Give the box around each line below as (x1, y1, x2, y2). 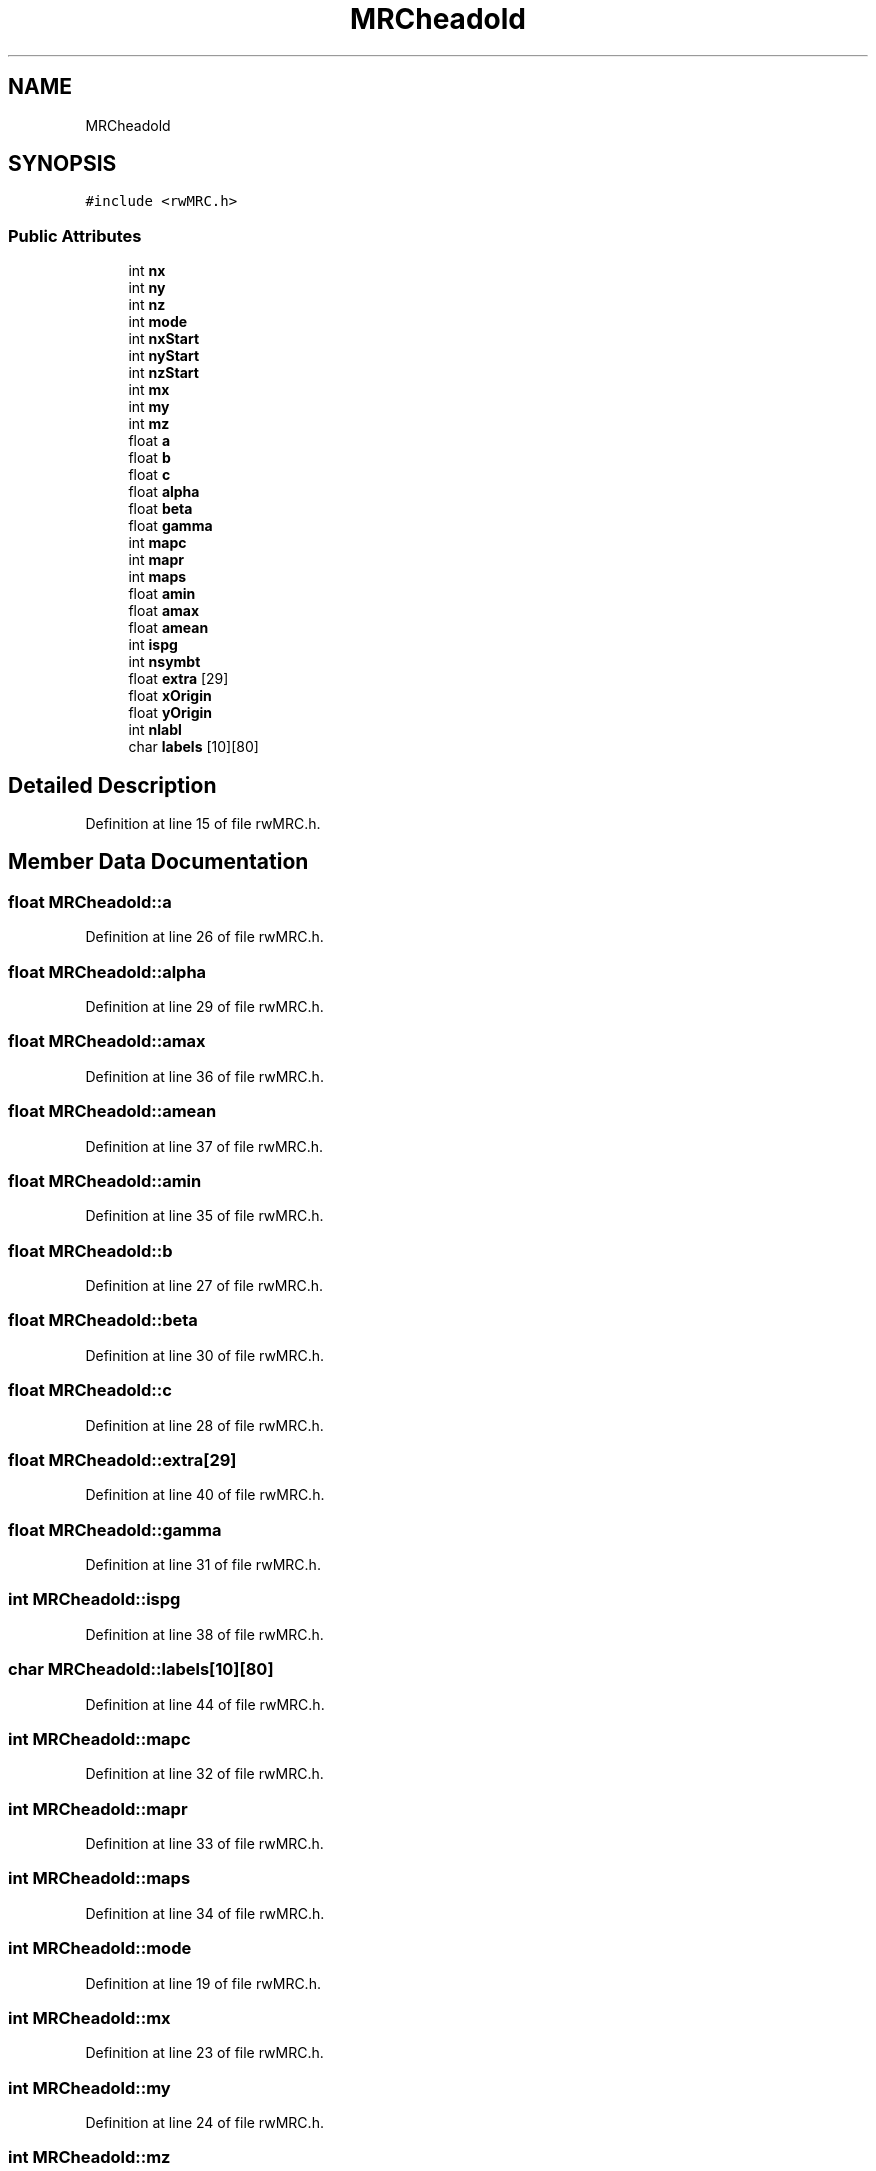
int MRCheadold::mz (8, 2147, 171, 2168)
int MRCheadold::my (8, 2077, 171, 2098)
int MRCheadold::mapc (8, 1728, 191, 1749)
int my (128, 398, 170, 416)
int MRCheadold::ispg (8, 1589, 181, 1610)
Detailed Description (8, 772, 217, 798)
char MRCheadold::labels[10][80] (8, 1659, 274, 1680)
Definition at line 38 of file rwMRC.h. (85, 1625, 324, 1643)
